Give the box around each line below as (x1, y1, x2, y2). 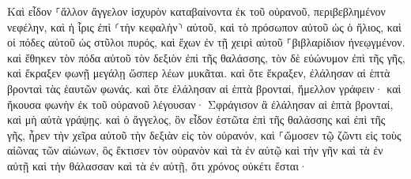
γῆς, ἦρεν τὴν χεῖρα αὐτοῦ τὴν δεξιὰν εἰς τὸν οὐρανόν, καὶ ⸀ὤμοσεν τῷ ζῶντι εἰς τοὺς (7, 126, 402, 143)
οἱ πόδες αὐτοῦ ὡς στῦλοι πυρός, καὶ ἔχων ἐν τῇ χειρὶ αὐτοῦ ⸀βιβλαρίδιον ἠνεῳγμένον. (7, 34, 405, 50)
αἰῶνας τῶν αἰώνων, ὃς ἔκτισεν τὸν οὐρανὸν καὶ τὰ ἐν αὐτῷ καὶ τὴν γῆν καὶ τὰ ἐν (7, 142, 383, 158)
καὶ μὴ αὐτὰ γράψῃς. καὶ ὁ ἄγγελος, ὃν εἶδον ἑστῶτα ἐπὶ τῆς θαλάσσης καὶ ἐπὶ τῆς (7, 111, 386, 128)
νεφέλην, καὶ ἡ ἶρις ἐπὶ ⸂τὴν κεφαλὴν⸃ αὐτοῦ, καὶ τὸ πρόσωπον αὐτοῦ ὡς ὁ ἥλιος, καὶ (7, 18, 402, 35)
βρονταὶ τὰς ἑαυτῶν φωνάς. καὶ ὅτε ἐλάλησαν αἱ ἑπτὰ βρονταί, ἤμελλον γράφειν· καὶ (7, 80, 402, 96)
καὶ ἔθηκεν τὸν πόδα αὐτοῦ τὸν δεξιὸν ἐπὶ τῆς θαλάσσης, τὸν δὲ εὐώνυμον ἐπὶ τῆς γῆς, (7, 49, 405, 65)
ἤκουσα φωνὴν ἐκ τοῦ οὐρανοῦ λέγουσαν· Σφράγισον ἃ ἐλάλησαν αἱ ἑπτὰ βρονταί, (7, 95, 394, 112)
